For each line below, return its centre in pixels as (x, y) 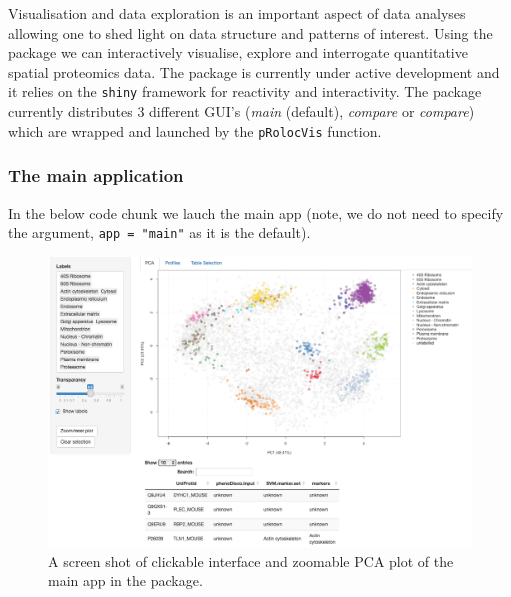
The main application (96, 175)
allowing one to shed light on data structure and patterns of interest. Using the (250, 32)
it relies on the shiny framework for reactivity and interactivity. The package (245, 91)
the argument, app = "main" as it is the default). (159, 232)
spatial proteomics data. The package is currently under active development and (254, 71)
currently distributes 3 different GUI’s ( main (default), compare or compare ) (241, 111)
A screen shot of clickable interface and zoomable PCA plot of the (251, 560)
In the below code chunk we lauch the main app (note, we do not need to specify (256, 212)
